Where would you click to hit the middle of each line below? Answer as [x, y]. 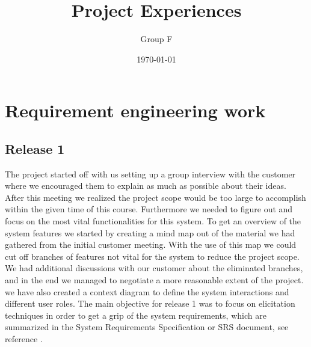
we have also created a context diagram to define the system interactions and [147, 291]
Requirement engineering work [135, 110]
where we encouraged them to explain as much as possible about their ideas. [146, 186]
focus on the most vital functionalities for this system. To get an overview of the [153, 221]
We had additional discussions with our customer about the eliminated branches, [154, 268]
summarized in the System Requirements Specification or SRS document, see [147, 327]
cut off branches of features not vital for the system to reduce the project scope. [152, 256]
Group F [156, 39]
